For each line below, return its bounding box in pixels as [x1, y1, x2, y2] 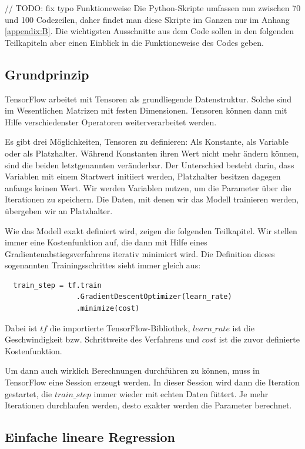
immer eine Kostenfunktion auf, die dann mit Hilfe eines [5, 236, 207, 248]
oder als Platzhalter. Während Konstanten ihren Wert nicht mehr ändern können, [5, 147, 299, 159]
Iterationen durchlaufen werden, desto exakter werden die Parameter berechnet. [5, 399, 292, 411]
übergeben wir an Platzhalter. [5, 204, 113, 217]
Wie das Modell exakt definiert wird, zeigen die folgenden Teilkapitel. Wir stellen [5, 224, 297, 237]
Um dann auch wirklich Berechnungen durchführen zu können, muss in [5, 364, 260, 377]
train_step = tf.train [13, 281, 102, 290]
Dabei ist [5, 321, 38, 334]
